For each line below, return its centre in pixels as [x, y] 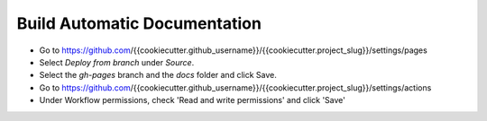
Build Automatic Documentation [139, 23]
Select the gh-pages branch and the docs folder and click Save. [158, 75]
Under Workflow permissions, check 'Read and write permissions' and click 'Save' [193, 100]
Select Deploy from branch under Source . [117, 62]
